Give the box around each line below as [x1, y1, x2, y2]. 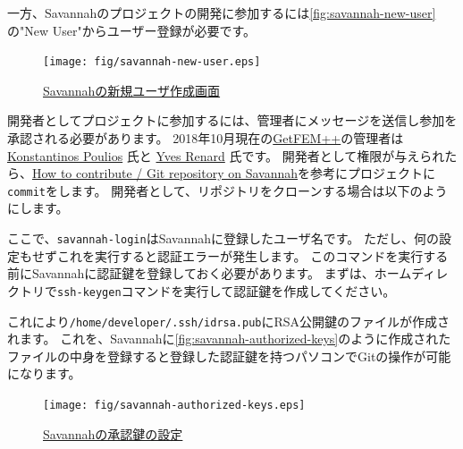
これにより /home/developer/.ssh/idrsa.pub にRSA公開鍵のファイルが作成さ [7, 311, 450, 330]
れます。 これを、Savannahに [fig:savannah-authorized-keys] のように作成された [7, 329, 451, 348]
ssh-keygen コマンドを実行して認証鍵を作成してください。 [57, 281, 396, 300]
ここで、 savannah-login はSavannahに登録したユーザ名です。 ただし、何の [7, 229, 440, 248]
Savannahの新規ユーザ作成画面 [43, 80, 221, 99]
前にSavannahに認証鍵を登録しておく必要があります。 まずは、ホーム [7, 264, 412, 283]
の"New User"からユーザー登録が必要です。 [7, 21, 256, 39]
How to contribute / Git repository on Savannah [32, 164, 299, 182]
